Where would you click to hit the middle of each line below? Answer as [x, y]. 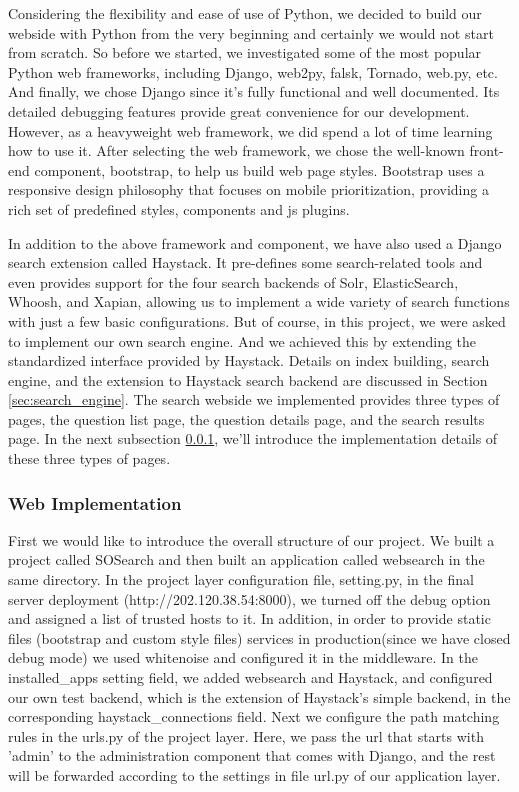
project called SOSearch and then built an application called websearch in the [246, 559]
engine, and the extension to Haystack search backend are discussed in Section [248, 379]
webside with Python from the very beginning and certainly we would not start [251, 32]
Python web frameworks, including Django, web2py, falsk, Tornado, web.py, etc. [253, 71]
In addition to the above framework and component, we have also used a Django [255, 242]
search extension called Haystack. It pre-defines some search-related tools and [245, 262]
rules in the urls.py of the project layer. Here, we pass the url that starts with [246, 735]
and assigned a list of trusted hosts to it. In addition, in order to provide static [249, 618]
